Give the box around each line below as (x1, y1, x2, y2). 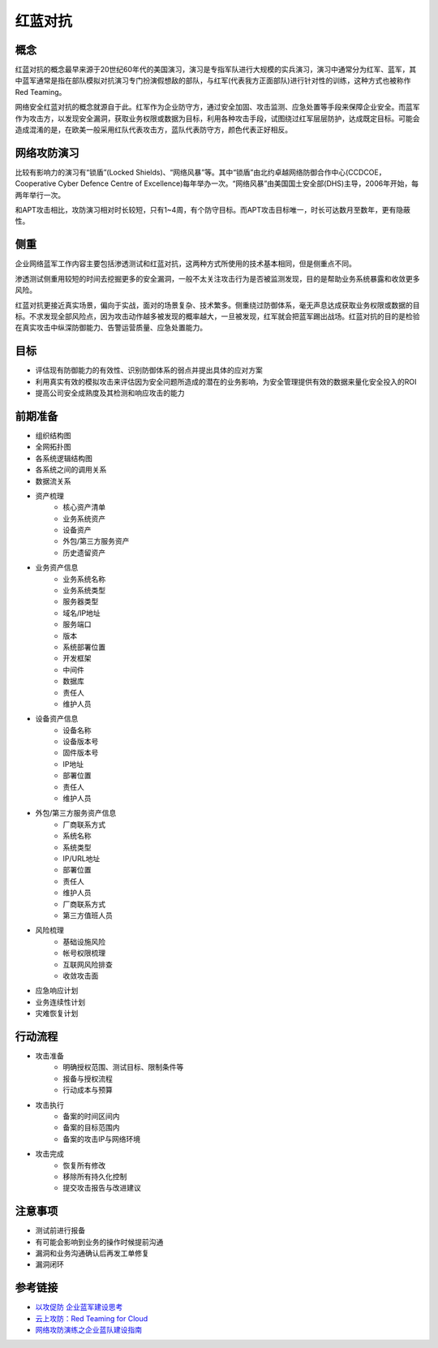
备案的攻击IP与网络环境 (62, 1134, 141, 1143)
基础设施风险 (62, 937, 105, 946)
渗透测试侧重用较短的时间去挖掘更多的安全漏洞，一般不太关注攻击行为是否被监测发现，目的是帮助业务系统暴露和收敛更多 (15, 273, 420, 283)
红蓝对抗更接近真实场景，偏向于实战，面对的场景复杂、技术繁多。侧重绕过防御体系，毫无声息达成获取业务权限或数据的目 (15, 300, 420, 310)
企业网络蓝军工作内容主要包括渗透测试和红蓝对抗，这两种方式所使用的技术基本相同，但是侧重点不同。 (15, 259, 356, 269)
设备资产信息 (35, 714, 79, 724)
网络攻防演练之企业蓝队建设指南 (35, 1325, 142, 1335)
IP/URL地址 (62, 854, 101, 863)
